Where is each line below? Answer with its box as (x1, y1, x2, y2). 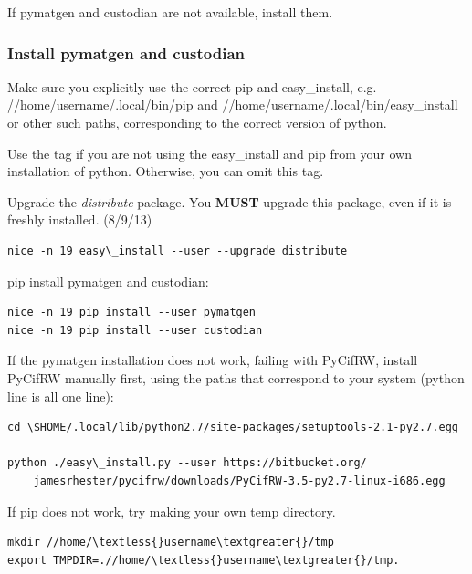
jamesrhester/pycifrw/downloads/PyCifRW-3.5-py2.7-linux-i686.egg (33, 474, 446, 487)
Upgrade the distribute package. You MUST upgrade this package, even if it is (7, 192, 452, 211)
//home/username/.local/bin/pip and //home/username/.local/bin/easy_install (7, 95, 458, 114)
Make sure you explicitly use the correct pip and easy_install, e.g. (7, 77, 377, 96)
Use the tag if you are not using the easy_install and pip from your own (7, 143, 412, 162)
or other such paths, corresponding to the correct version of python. (7, 113, 387, 131)
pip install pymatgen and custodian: (7, 271, 209, 290)
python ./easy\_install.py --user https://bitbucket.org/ (7, 456, 367, 470)
